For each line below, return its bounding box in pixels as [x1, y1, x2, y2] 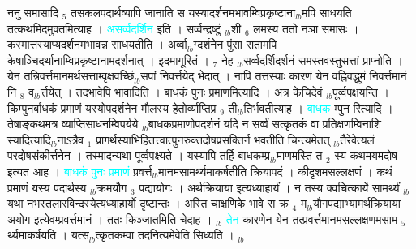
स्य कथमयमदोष [334, 147, 397, 164]
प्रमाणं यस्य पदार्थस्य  [7, 178, 91, 195]
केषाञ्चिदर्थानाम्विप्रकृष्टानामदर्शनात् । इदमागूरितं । [7, 51, 209, 68]
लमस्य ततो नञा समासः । [253, 19, 359, 36]
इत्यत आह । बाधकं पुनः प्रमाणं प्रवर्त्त [7, 162, 152, 179]
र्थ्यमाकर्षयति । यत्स [7, 226, 89, 243]
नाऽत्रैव [57, 131, 84, 148]
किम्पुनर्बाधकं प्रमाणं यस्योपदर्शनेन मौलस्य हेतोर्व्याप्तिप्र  [7, 99, 221, 116]
